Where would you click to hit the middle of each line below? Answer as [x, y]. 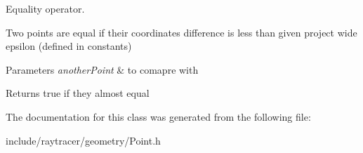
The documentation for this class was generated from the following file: [158, 116]
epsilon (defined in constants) [69, 46]
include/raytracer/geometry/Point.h [83, 140]
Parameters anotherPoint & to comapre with [102, 69]
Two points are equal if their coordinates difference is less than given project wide [181, 32]
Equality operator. [45, 8]
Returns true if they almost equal [78, 93]
